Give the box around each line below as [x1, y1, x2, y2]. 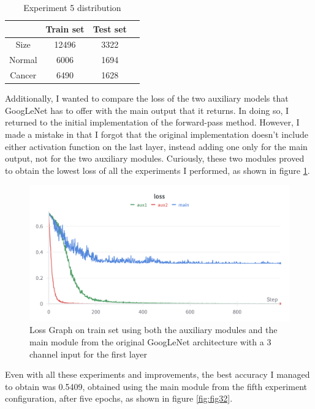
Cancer [10, 69, 37, 81]
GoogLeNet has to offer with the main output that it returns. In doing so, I [5, 103, 289, 116]
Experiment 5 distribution [23, 1, 121, 13]
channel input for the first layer [29, 347, 147, 360]
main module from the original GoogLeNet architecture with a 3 [29, 335, 271, 348]
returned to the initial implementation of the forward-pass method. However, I [5, 116, 300, 129]
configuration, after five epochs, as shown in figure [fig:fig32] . [5, 392, 233, 405]
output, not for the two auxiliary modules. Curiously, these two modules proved [5, 152, 305, 165]
